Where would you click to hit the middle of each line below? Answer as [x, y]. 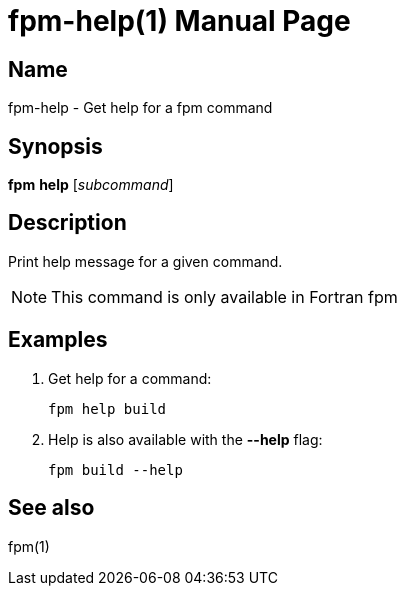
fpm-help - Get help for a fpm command [140, 108]
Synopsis [55, 146]
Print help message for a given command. [145, 261]
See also [51, 508]
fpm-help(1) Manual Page [179, 21]
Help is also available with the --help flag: [185, 439]
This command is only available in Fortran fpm [224, 296]
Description [67, 223]
